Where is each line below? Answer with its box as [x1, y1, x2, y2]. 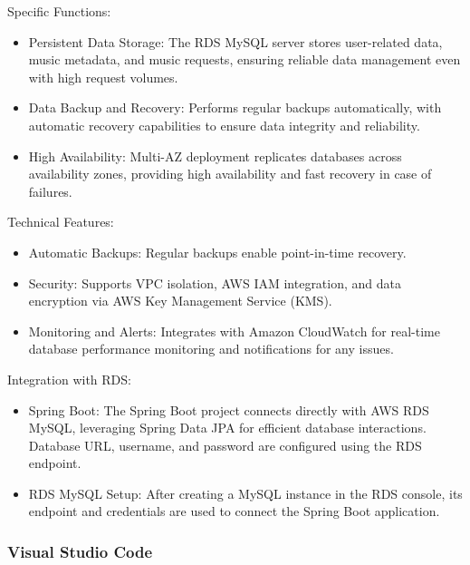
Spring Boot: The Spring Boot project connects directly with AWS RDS [28, 400, 429, 419]
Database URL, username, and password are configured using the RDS [28, 435, 422, 454]
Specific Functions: [7, 2, 111, 20]
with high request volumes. [28, 67, 178, 86]
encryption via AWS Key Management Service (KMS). [28, 291, 332, 310]
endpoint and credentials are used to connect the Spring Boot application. [28, 502, 440, 521]
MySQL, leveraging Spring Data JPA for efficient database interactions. [28, 418, 427, 437]
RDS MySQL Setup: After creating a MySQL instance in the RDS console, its [28, 483, 463, 502]
